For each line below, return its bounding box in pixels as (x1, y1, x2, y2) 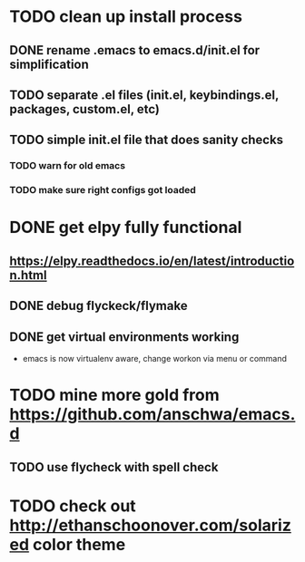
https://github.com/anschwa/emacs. (9, 404, 296, 425)
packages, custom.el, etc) (9, 102, 161, 117)
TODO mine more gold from (9, 385, 220, 405)
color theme (32, 534, 126, 555)
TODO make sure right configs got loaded (9, 184, 197, 197)
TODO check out (9, 496, 136, 516)
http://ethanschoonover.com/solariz (9, 515, 292, 536)
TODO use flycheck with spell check (9, 460, 219, 475)
